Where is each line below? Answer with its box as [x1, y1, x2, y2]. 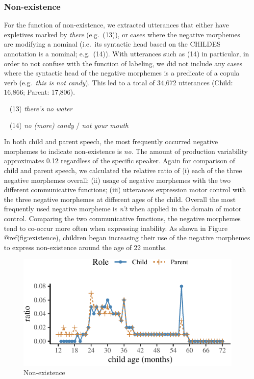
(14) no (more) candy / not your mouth [9, 120, 129, 130]
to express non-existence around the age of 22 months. [4, 242, 167, 252]
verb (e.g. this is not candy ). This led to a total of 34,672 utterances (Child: [4, 77, 233, 87]
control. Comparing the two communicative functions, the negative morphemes [4, 213, 241, 223]
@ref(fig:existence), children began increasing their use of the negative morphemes [4, 232, 250, 243]
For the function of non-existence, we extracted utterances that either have [4, 20, 229, 30]
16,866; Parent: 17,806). [4, 87, 75, 97]
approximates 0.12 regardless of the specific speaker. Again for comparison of [4, 155, 235, 166]
